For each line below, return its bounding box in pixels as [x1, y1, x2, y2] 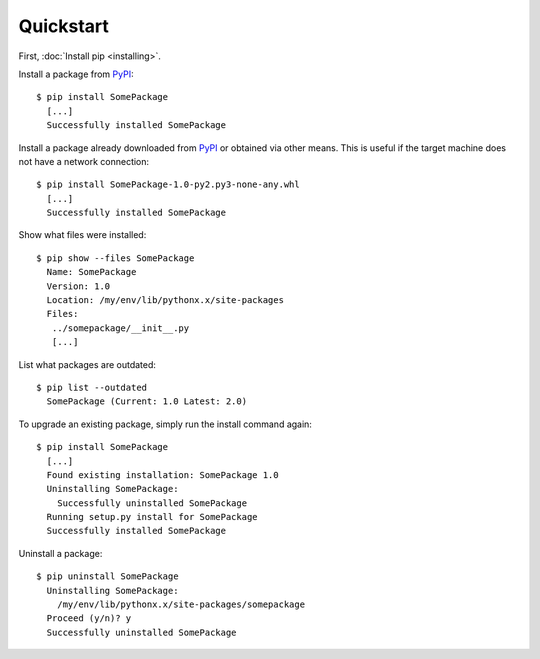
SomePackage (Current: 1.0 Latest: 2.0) [46, 396, 248, 407]
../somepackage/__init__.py [51, 322, 190, 334]
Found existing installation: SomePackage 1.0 [46, 469, 279, 480]
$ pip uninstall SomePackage [36, 571, 179, 582]
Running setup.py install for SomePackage [46, 511, 259, 523]
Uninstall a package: [18, 547, 103, 559]
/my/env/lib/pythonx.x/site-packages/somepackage [56, 599, 305, 610]
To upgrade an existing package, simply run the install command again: [18, 418, 312, 430]
